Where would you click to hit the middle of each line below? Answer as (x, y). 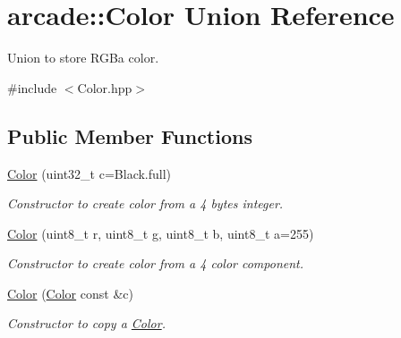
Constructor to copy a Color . (86, 323)
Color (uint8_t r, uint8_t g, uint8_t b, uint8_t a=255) (161, 233)
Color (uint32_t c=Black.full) (90, 173)
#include (32, 87)
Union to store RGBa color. (83, 58)
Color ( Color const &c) (70, 293)
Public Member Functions (130, 135)
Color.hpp (105, 87)
